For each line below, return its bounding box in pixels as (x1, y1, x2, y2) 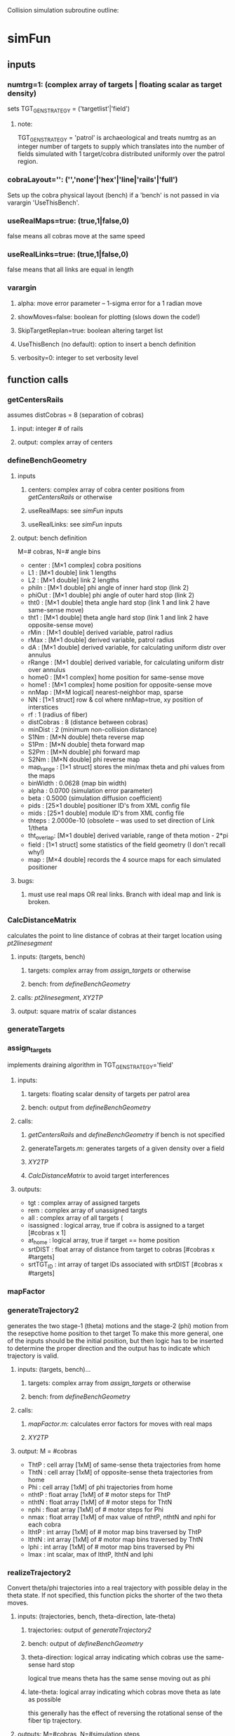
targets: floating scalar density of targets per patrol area (27, 1089, 191, 1098)
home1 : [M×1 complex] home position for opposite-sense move (27, 680, 213, 688)
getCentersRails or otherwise (27, 492, 112, 501)
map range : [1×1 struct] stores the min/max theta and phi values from (27, 762, 225, 773)
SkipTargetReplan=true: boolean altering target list (17, 326, 163, 335)
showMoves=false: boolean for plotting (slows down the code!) (17, 312, 201, 321)
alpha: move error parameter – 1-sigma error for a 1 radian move (17, 299, 202, 307)
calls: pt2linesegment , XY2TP (17, 993, 103, 1001)
